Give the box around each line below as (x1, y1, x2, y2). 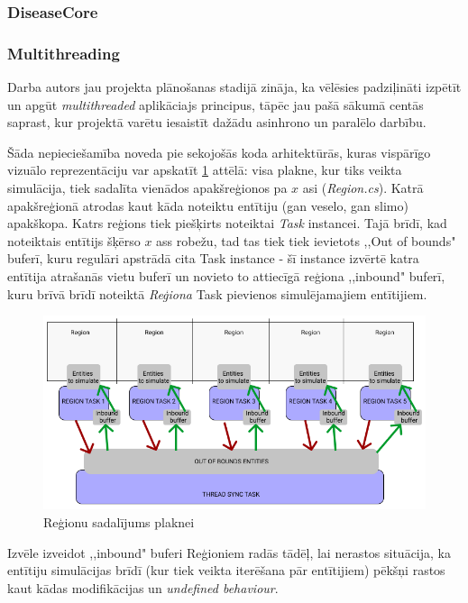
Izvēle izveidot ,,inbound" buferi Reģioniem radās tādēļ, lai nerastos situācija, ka (7, 543, 451, 562)
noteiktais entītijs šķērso (7, 231, 141, 250)
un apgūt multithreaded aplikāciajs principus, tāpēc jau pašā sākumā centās (7, 95, 424, 114)
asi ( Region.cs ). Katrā (302, 178, 424, 197)
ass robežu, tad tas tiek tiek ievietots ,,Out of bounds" (156, 231, 456, 250)
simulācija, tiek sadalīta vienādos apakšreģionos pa (7, 178, 288, 197)
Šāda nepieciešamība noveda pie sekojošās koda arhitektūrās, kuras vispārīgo (7, 142, 431, 161)
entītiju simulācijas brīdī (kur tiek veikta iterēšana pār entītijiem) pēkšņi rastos (7, 561, 445, 580)
